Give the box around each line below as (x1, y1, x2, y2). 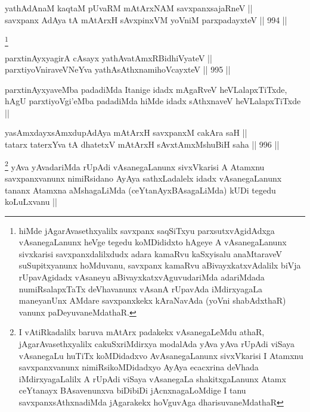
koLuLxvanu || (5, 195, 57, 208)
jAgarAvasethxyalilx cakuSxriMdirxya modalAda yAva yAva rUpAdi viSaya (18, 338, 295, 350)
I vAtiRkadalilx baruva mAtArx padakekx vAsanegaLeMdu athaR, (18, 326, 265, 338)
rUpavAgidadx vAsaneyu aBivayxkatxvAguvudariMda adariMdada (18, 271, 265, 283)
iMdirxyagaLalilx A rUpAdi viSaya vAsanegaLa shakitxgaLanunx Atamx (18, 372, 286, 385)
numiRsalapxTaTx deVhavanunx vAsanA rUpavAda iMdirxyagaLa (18, 282, 263, 295)
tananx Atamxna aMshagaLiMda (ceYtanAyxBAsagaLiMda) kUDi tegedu (5, 183, 276, 196)
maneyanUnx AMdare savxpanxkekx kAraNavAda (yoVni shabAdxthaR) (18, 294, 286, 307)
